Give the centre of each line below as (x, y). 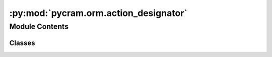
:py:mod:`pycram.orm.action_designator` (98, 13)
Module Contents (39, 26)
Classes (22, 43)
